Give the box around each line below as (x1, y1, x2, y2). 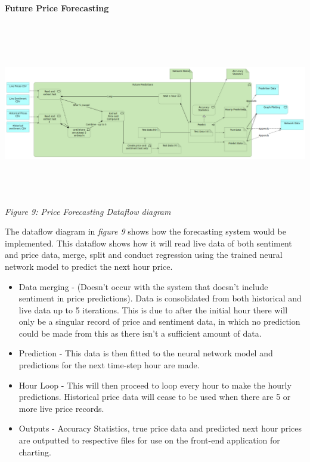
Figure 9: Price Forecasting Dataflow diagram (5, 205, 171, 217)
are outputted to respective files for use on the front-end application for (18, 434, 280, 446)
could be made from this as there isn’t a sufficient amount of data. (18, 327, 262, 339)
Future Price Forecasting (5, 2, 109, 14)
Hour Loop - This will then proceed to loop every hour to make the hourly (18, 378, 292, 391)
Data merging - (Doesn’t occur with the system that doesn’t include (18, 280, 268, 292)
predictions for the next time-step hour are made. (18, 359, 200, 371)
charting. (18, 445, 51, 458)
